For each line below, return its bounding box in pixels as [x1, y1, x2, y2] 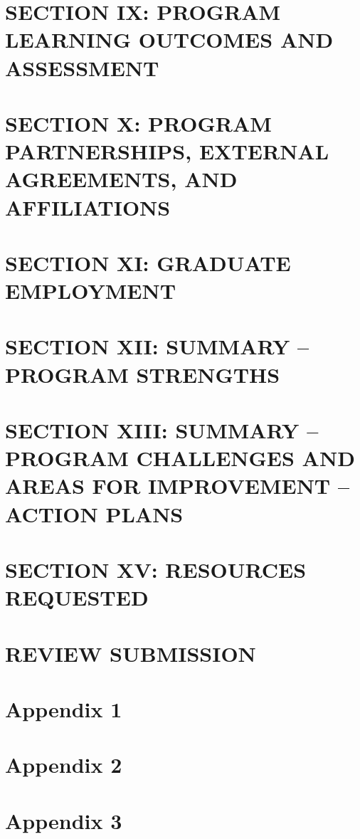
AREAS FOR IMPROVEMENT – [5, 471, 350, 500]
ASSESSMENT [5, 53, 159, 82]
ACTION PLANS [5, 499, 184, 528]
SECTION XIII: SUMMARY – [5, 416, 319, 444]
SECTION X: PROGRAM [5, 108, 272, 137]
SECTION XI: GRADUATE [5, 248, 291, 277]
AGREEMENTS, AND [5, 164, 238, 194]
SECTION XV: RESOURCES [5, 554, 307, 584]
